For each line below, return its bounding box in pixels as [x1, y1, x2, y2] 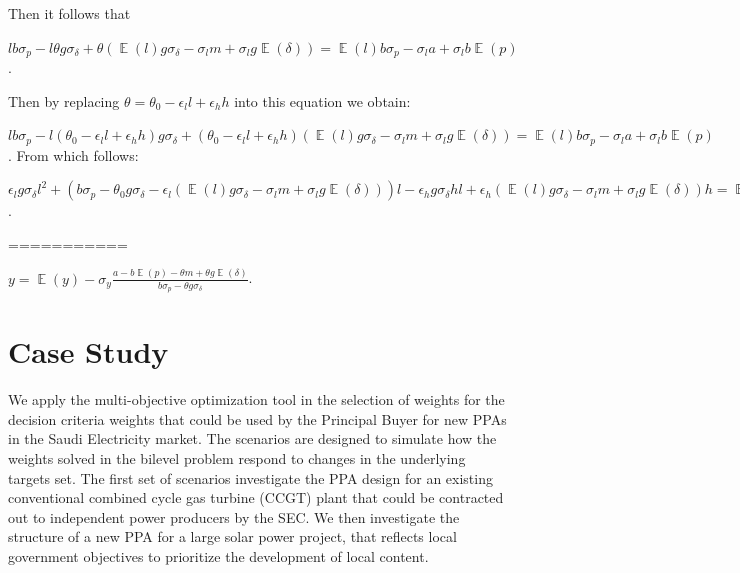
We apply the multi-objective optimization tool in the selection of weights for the [8, 389, 505, 410]
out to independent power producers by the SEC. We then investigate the [8, 506, 460, 527]
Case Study [8, 331, 169, 372]
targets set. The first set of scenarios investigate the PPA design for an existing [8, 467, 493, 488]
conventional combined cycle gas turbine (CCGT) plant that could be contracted [8, 487, 504, 508]
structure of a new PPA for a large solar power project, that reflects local [8, 526, 457, 547]
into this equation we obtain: [234, 90, 411, 111]
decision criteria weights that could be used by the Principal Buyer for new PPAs [8, 408, 507, 429]
